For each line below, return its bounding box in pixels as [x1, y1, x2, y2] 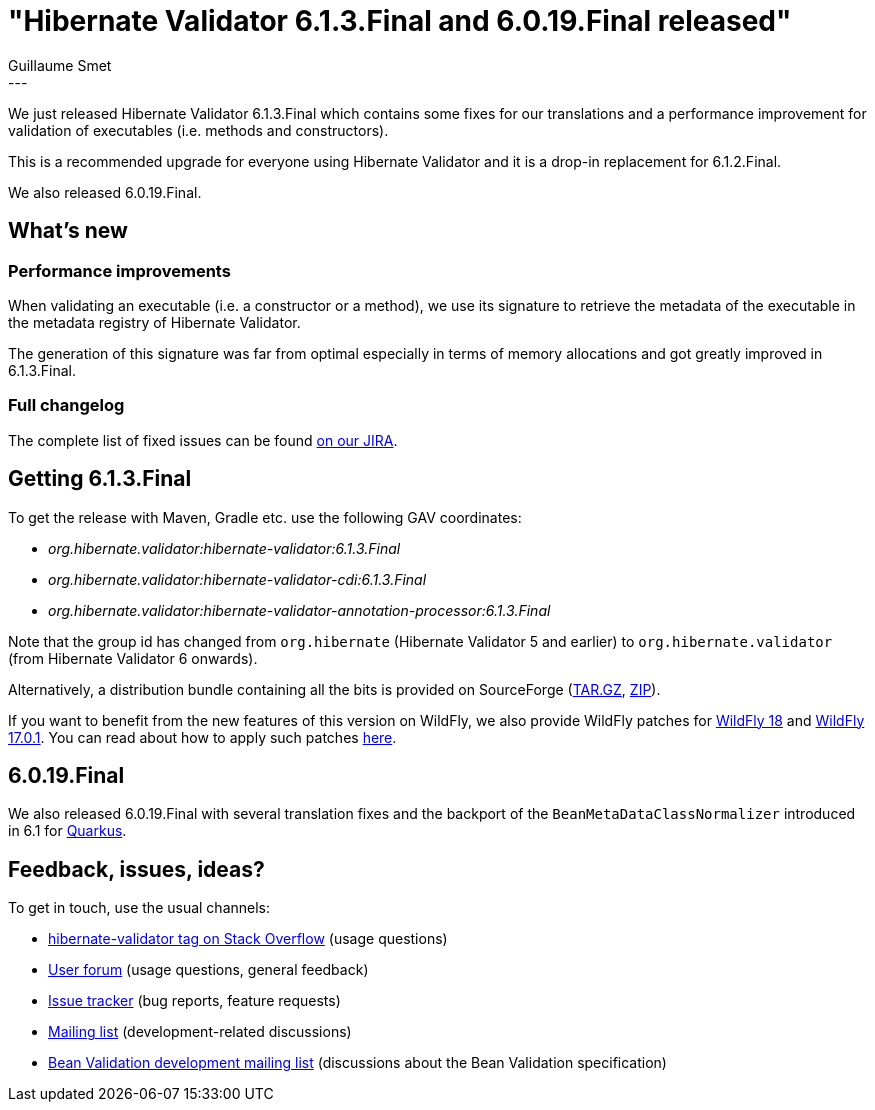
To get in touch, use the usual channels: [8, 899, 271, 917]
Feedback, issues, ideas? [8, 856, 265, 882]
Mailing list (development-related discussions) [48, 1023, 352, 1041]
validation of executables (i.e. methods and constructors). [8, 121, 389, 139]
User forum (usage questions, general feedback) [48, 961, 369, 979]
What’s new [8, 218, 128, 244]
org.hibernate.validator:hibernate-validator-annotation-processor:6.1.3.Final [48, 601, 551, 619]
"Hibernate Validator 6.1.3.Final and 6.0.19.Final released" [8, 4, 792, 38]
